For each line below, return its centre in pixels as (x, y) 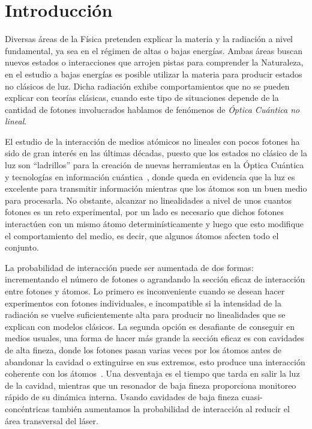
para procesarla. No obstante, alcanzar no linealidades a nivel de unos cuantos (148, 200)
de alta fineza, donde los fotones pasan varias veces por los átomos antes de (143, 349)
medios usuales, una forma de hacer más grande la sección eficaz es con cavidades (154, 338)
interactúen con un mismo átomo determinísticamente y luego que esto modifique (154, 224)
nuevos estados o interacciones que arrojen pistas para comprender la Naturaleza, (154, 62)
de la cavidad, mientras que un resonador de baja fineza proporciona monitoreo (151, 385)
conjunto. (22, 247)
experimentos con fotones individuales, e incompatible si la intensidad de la (143, 303)
